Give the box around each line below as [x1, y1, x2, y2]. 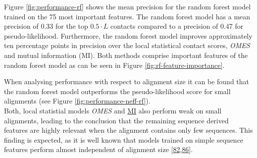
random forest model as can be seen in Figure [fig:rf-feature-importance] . [4, 59, 225, 70]
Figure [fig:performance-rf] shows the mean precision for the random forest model [4, 1, 251, 11]
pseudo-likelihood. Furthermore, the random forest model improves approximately [4, 30, 253, 41]
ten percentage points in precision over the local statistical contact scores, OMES [4, 40, 250, 51]
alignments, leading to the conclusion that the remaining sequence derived [4, 115, 229, 125]
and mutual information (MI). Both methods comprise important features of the [4, 50, 248, 60]
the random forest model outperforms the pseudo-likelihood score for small [4, 86, 231, 96]
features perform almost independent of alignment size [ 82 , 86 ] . [4, 144, 193, 155]
